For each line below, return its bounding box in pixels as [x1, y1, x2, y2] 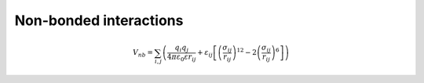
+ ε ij [197, 48, 214, 59]
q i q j [174, 43, 188, 54]
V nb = [132, 48, 153, 59]
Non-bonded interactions [14, 12, 184, 29]
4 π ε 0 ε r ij [166, 52, 196, 63]
